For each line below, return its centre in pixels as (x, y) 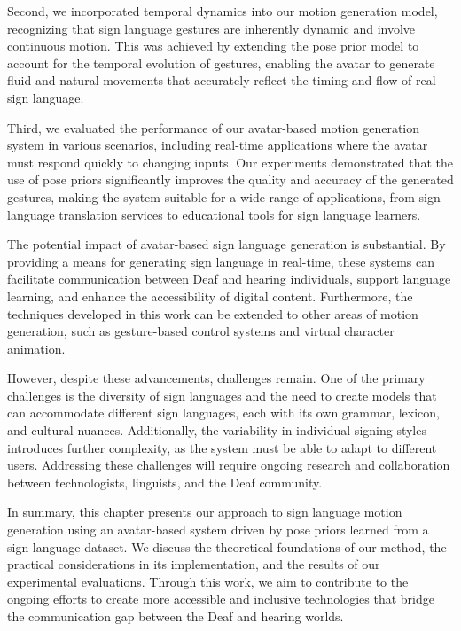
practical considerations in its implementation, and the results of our (194, 564)
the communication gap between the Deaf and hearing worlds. (176, 616)
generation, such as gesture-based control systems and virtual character (201, 331)
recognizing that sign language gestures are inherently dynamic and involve (211, 28)
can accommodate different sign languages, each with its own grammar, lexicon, (223, 413)
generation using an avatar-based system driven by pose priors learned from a (218, 530)
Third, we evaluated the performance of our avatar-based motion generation (214, 127)
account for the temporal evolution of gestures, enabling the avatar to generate (221, 62)
